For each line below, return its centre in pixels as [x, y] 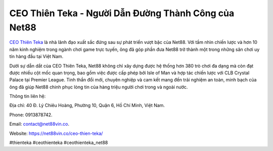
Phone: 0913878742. [31, 115]
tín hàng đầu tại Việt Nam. [36, 57]
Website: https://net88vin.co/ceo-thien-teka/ [56, 133]
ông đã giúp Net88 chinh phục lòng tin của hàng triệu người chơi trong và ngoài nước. [99, 87]
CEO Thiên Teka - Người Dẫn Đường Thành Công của [122, 13]
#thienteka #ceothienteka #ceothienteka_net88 [59, 143]
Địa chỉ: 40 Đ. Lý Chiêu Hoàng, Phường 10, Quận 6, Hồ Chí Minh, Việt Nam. [87, 106]
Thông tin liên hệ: [28, 96]
